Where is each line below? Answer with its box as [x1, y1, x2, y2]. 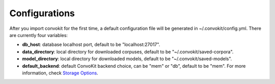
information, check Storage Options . [22, 70, 99, 76]
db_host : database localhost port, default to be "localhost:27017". [22, 41, 160, 48]
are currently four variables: [9, 32, 68, 38]
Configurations [9, 8, 75, 19]
